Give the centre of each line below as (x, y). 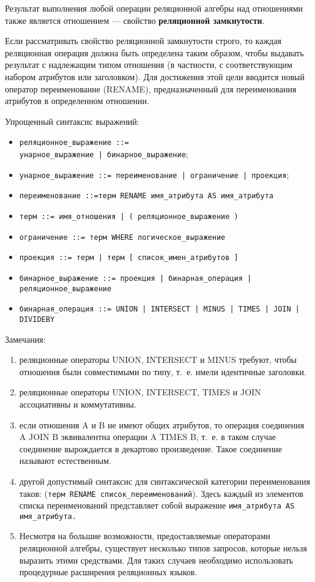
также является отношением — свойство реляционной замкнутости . (135, 20)
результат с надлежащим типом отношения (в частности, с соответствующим (149, 65)
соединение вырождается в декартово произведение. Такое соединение (150, 448)
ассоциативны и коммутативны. (78, 404)
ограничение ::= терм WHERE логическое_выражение (122, 237)
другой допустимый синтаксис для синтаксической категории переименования (165, 481)
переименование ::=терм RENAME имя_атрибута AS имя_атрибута (146, 196)
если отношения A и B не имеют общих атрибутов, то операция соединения (162, 424)
